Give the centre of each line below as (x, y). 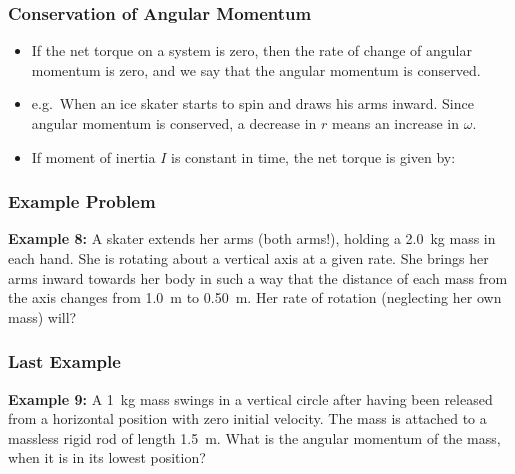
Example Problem (82, 201)
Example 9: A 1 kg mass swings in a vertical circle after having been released (250, 398)
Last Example (64, 361)
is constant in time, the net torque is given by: (313, 156)
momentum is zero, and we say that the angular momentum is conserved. (256, 69)
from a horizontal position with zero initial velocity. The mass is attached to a (247, 418)
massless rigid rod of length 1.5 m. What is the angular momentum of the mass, (254, 437)
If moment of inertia (93, 156)
